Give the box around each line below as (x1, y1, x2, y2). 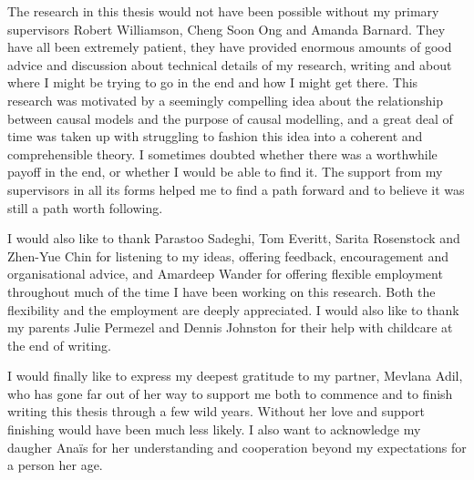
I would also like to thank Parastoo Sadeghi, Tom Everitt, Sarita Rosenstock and (7, 229, 460, 248)
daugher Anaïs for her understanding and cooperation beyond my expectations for (7, 437, 467, 456)
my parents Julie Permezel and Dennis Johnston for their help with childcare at (7, 318, 453, 337)
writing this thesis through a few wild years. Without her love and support (7, 402, 425, 421)
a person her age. (7, 455, 103, 475)
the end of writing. (7, 335, 112, 354)
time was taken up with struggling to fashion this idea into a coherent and (7, 127, 423, 146)
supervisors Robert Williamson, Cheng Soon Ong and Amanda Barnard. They (7, 19, 446, 38)
